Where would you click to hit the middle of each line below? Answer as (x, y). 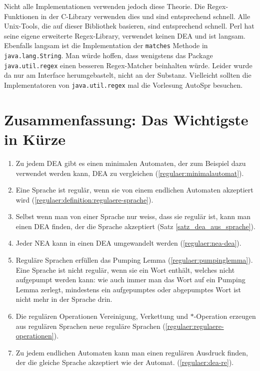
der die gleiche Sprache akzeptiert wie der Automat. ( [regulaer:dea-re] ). (125, 362)
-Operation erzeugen (225, 316)
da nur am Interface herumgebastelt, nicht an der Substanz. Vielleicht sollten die (128, 75)
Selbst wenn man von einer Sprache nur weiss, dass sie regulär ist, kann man (133, 216)
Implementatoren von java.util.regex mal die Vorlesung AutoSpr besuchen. (123, 84)
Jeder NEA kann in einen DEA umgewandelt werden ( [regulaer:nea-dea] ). (128, 243)
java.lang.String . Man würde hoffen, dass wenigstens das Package (108, 55)
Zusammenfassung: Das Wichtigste (126, 119)
